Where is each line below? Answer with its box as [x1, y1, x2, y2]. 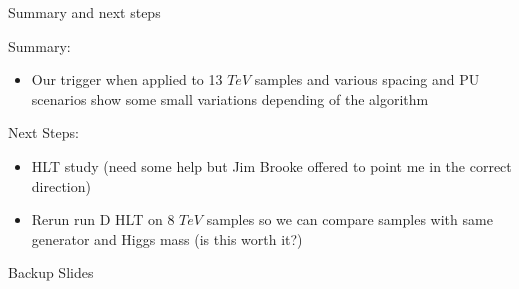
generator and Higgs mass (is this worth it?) [31, 228, 303, 249]
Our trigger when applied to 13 [31, 69, 223, 90]
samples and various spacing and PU [254, 69, 480, 90]
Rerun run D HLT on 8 [31, 209, 175, 230]
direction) [31, 175, 91, 196]
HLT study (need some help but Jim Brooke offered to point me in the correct [31, 155, 512, 176]
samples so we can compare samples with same [206, 209, 493, 230]
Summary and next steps [8, 2, 161, 22]
